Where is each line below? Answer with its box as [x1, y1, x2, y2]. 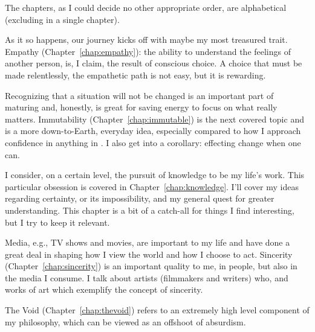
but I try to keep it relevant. [5, 215, 110, 228]
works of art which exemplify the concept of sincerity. [5, 283, 203, 296]
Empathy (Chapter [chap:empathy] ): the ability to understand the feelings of [5, 45, 291, 57]
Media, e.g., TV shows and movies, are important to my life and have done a [5, 236, 290, 249]
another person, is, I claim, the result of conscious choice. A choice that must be [5, 57, 302, 69]
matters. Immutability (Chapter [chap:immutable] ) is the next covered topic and [5, 112, 304, 125]
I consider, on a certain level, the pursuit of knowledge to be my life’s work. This [5, 168, 305, 181]
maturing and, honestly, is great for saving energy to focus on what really [5, 101, 278, 113]
